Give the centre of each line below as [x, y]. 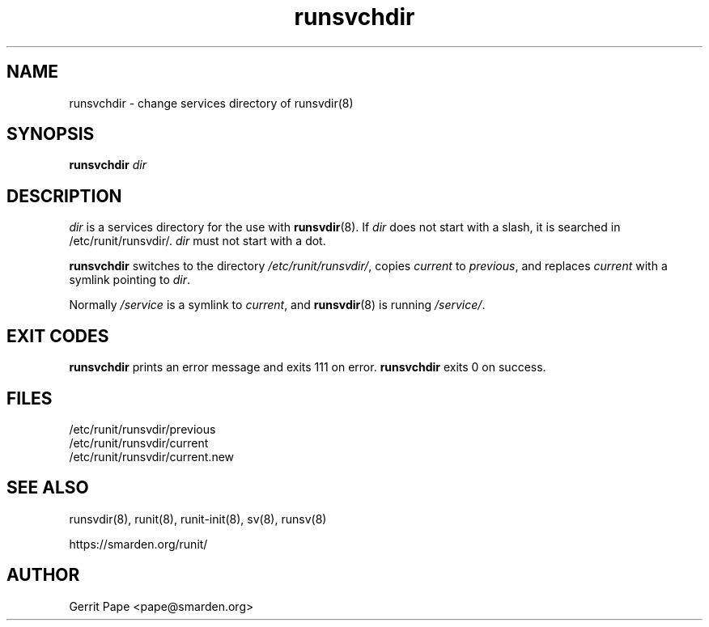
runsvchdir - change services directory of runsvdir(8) [211, 103]
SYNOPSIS [51, 134]
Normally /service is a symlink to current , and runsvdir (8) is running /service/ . [277, 305]
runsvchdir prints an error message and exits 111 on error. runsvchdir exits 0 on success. [308, 367]
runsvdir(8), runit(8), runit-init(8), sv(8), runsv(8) [198, 519]
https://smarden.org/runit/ [138, 544]
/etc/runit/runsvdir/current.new [152, 456]
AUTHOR [43, 575]
